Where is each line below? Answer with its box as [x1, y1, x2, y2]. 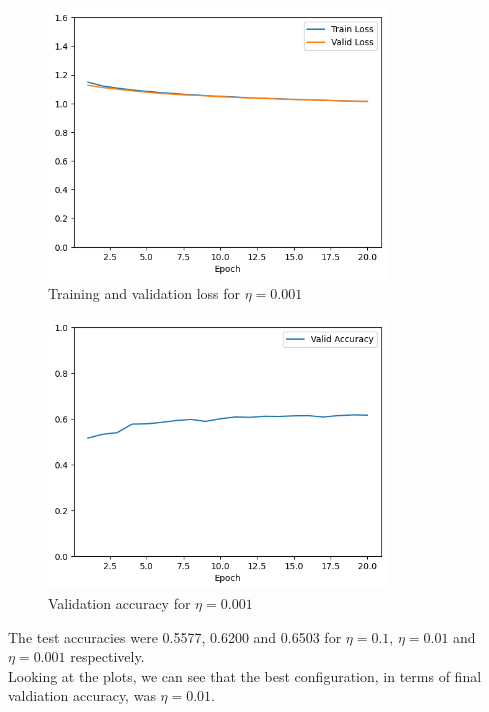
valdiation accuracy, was [8, 685, 156, 706]
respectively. [70, 646, 145, 667]
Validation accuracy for [48, 592, 191, 613]
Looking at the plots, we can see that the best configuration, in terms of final [8, 665, 482, 686]
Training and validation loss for [48, 283, 240, 304]
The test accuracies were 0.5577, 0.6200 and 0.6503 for [8, 626, 342, 647]
